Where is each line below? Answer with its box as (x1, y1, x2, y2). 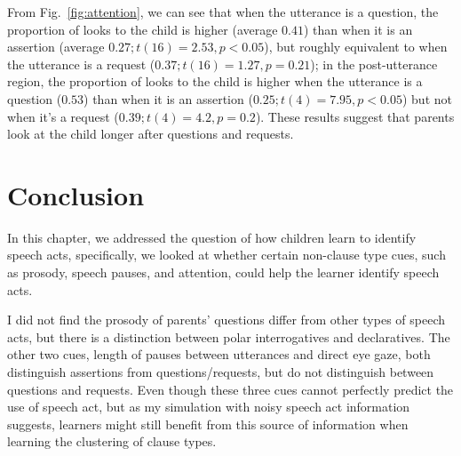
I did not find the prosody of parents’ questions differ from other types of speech (7, 310, 446, 329)
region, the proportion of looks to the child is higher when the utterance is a (7, 72, 423, 91)
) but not (401, 89, 452, 108)
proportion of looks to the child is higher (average (7, 20, 278, 38)
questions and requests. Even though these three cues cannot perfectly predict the (7, 380, 454, 398)
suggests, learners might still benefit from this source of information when (7, 414, 409, 433)
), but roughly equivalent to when (264, 37, 448, 56)
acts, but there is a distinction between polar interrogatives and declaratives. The (7, 327, 450, 346)
